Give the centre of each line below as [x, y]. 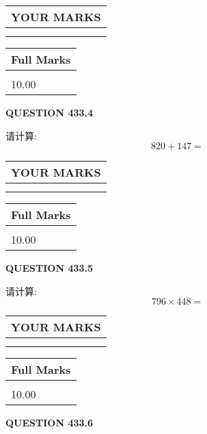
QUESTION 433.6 [50, 423]
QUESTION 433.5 [50, 268]
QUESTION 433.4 [50, 112]
